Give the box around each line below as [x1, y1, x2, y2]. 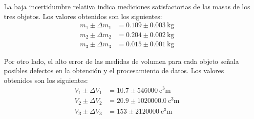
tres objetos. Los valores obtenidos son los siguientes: [4, 11, 162, 21]
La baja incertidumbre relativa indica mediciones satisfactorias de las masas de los [4, 1, 250, 11]
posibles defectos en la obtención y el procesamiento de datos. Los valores [4, 65, 224, 76]
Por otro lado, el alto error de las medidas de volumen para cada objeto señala [4, 56, 239, 66]
